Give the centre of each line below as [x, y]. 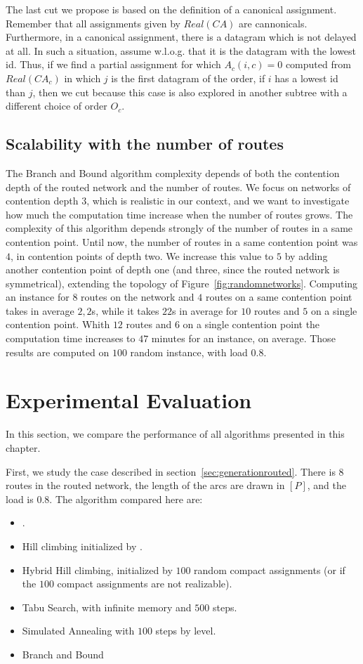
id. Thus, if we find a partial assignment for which [113, 64]
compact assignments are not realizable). [145, 584]
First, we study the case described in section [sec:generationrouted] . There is [171, 471]
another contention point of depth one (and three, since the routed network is [173, 269]
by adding [306, 255]
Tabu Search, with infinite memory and [107, 607]
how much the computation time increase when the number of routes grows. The [179, 214]
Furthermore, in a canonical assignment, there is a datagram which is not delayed [181, 37]
